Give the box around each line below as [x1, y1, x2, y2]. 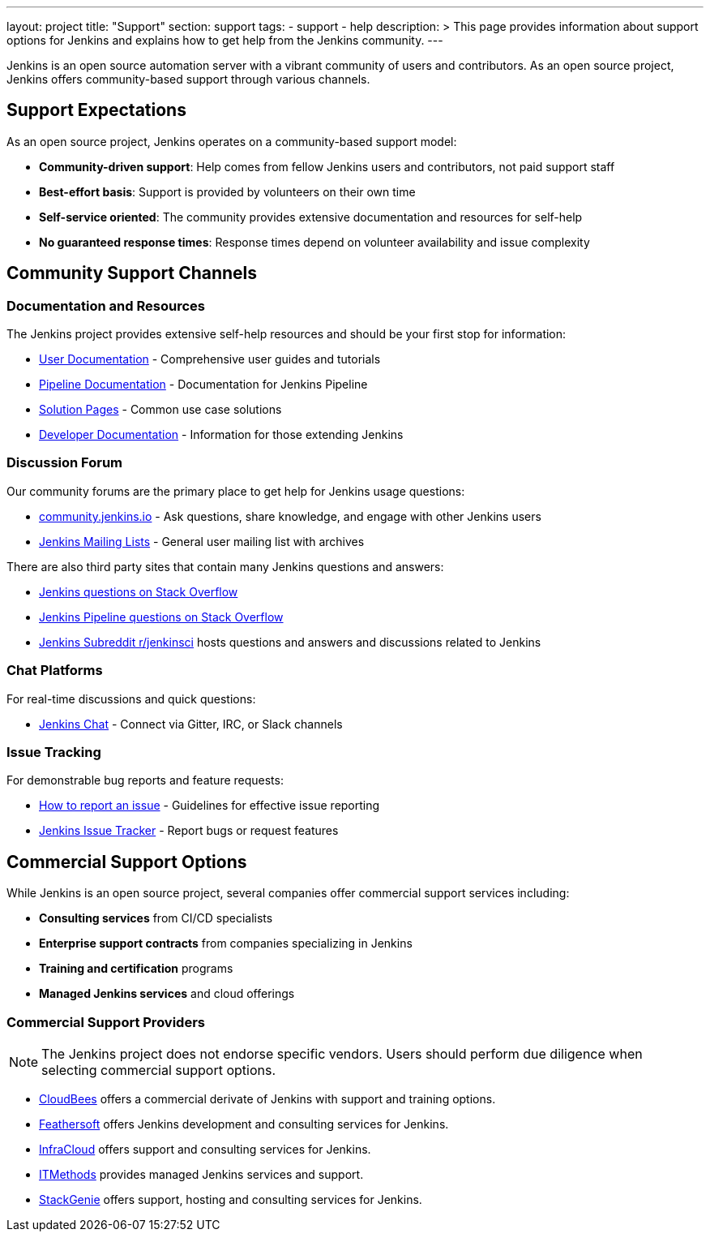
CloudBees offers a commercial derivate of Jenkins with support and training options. [39, 1091, 496, 1106]
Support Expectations [6, 100, 186, 121]
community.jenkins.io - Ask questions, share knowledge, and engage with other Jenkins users [39, 509, 541, 523]
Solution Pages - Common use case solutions [39, 402, 282, 417]
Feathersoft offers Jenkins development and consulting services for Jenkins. [39, 1116, 449, 1131]
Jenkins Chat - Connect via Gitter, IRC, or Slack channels [39, 716, 343, 731]
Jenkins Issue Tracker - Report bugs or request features [39, 823, 339, 838]
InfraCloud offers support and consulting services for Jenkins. [39, 1141, 371, 1156]
